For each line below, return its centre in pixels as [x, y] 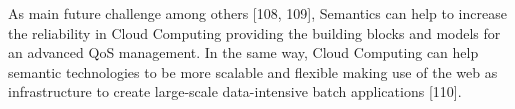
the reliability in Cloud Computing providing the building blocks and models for [254, 32]
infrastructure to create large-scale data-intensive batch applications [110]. [235, 91]
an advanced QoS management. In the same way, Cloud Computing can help [243, 52]
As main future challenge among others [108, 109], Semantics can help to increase [257, 13]
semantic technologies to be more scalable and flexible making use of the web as [253, 71]
